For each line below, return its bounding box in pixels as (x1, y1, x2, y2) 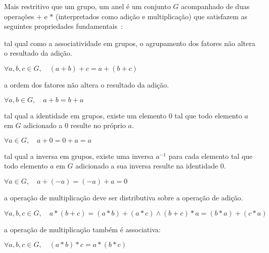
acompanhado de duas (181, 1, 250, 11)
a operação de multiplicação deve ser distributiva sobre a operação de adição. (4, 192, 243, 202)
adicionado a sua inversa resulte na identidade (75, 160, 218, 171)
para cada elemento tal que (168, 150, 253, 161)
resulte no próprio (70, 120, 126, 131)
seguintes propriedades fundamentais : (4, 21, 123, 31)
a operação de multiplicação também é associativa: (4, 224, 161, 234)
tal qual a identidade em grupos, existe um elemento (4, 110, 167, 120)
